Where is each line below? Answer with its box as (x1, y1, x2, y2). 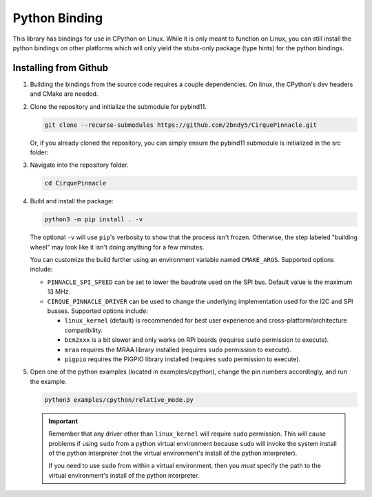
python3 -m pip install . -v (44, 216, 143, 223)
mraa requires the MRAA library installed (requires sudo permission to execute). (64, 345, 291, 354)
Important (48, 417, 79, 425)
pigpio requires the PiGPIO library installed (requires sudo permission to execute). (64, 355, 301, 363)
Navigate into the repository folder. (30, 161, 129, 169)
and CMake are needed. (30, 90, 99, 98)
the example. (30, 377, 67, 385)
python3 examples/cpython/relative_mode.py (44, 396, 194, 403)
